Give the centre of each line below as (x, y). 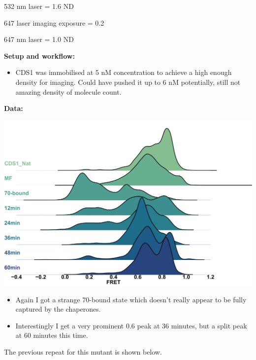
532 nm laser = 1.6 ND (39, 6)
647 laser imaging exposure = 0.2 (54, 22)
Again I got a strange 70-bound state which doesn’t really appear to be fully (131, 299)
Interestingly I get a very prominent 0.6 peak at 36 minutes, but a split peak (131, 325)
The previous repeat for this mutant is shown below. (83, 351)
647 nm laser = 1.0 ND (39, 39)
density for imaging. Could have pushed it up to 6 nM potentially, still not (128, 82)
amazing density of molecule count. (68, 91)
